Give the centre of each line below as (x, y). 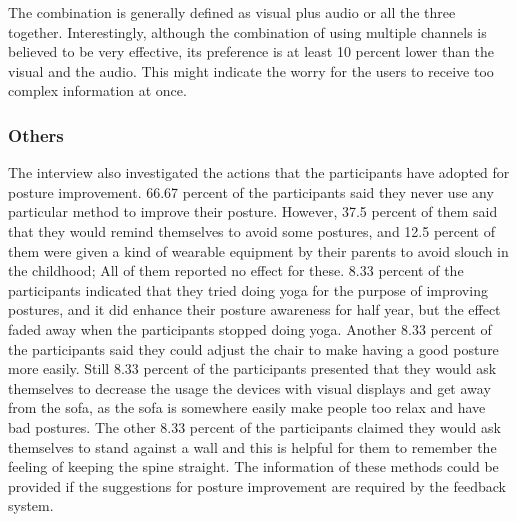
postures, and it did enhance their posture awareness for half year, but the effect (254, 309)
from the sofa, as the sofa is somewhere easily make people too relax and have (247, 407)
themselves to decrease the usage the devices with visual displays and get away (249, 387)
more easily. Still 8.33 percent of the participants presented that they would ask (252, 368)
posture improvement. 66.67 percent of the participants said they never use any (251, 191)
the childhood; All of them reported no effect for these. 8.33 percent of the (236, 270)
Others (36, 134)
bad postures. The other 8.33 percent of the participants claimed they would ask (254, 426)
